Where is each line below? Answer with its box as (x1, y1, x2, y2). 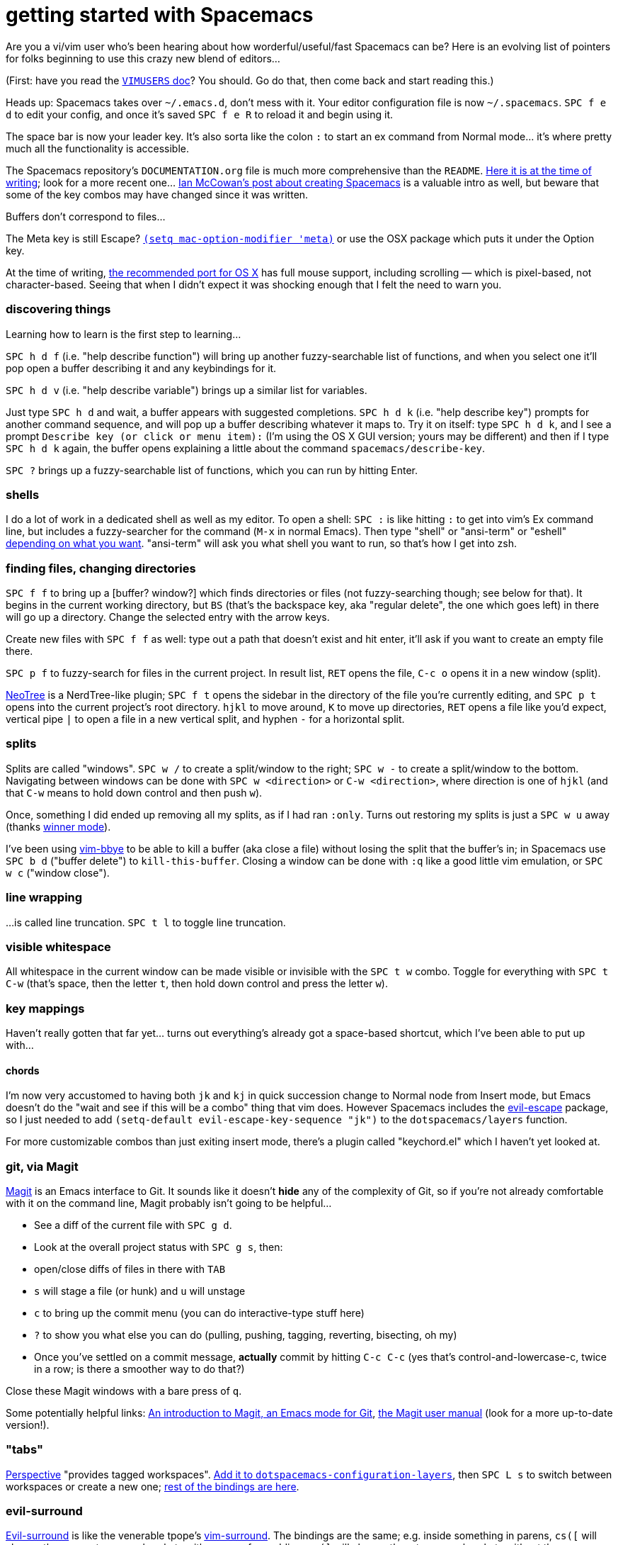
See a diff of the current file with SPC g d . (34, 1218, 232, 1231)
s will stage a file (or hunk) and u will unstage (34, 1284, 246, 1297)
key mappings (6, 1001, 85, 1016)
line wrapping (6, 890, 83, 905)
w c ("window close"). (6, 866, 110, 879)
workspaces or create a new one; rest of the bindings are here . (6, 1480, 299, 1493)
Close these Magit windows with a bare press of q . (6, 1384, 242, 1397)
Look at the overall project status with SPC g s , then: (34, 1240, 283, 1253)
